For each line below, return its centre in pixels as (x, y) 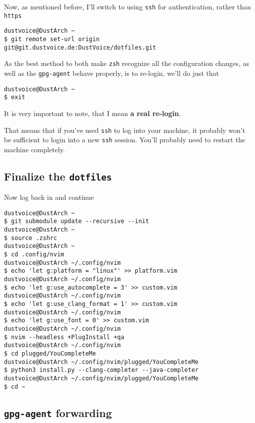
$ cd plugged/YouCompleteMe (50, 353)
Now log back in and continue (49, 197)
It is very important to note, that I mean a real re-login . (92, 113)
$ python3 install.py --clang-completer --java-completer (101, 370)
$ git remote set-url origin (52, 39)
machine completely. (35, 149)
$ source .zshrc (31, 238)
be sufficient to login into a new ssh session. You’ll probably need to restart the (125, 140)
